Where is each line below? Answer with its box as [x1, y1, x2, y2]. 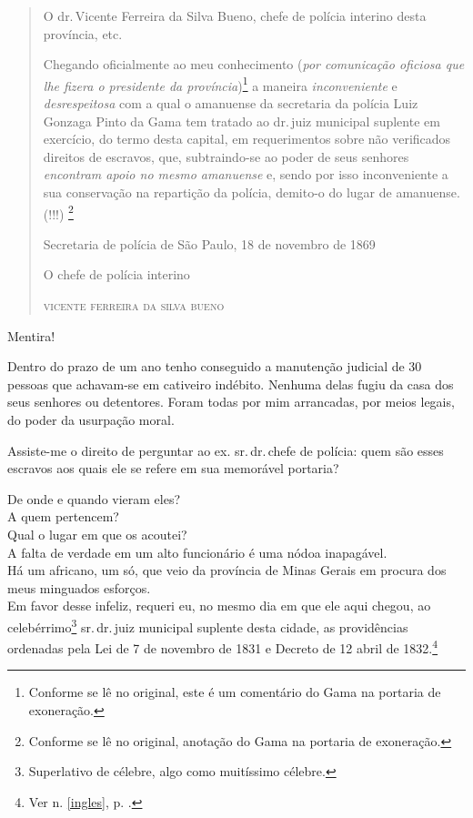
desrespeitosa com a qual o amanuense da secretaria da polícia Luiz [43, 94, 418, 113]
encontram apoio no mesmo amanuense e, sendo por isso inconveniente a [43, 165, 448, 184]
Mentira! [7, 326, 55, 345]
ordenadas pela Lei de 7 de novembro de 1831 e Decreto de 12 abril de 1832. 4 [7, 636, 438, 657]
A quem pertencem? [7, 507, 119, 526]
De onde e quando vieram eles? [7, 489, 181, 508]
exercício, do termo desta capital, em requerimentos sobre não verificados [43, 129, 451, 148]
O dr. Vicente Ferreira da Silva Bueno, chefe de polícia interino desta [43, 6, 427, 25]
